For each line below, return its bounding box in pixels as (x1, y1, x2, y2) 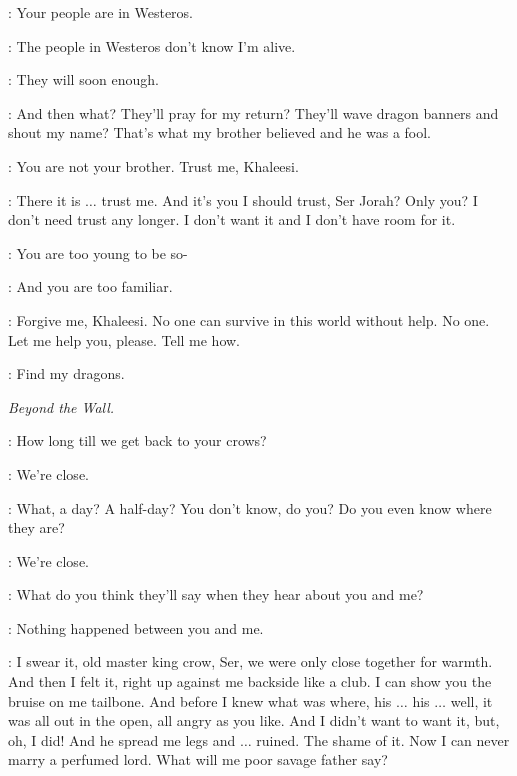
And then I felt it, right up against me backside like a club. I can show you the (8, 671, 492, 692)
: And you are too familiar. (8, 276, 173, 297)
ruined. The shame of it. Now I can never (256, 729, 510, 750)
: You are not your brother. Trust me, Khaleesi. (8, 155, 299, 176)
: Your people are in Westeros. (8, 2, 193, 22)
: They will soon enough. (8, 69, 159, 90)
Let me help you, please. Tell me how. (8, 329, 241, 350)
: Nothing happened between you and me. (8, 617, 264, 638)
